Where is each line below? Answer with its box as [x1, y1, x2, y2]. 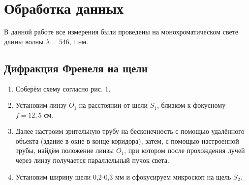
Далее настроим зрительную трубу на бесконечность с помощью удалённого [15, 126, 245, 136]
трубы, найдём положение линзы [15, 145, 114, 155]
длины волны [4, 36, 44, 46]
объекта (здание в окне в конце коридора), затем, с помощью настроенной [15, 135, 239, 146]
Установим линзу [15, 100, 67, 110]
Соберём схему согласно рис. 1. [15, 83, 111, 93]
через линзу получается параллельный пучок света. [15, 155, 169, 165]
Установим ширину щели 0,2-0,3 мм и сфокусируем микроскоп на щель [15, 171, 231, 182]
